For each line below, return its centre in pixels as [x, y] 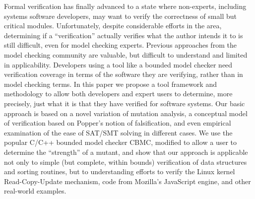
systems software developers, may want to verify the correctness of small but [120, 16]
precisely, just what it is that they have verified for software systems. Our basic [125, 103]
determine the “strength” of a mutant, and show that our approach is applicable [126, 152]
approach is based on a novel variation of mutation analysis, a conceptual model [126, 113]
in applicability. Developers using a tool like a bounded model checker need [118, 64]
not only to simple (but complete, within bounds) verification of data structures [126, 162]
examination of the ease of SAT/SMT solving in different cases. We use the [118, 132]
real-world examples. [35, 191]
